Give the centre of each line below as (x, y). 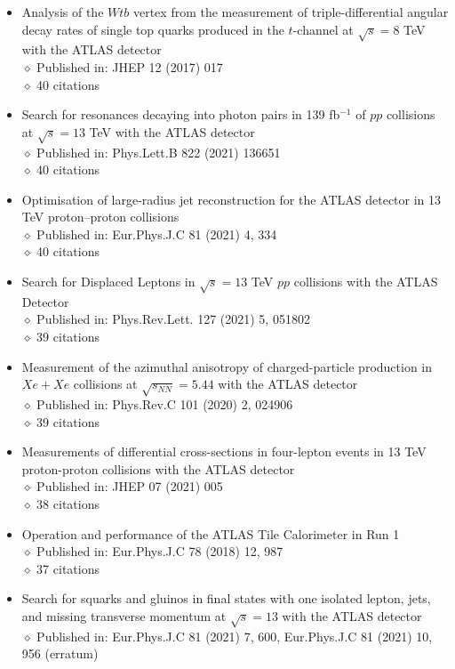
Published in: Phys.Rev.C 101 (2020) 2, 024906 (165, 403)
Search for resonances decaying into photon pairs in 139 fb (181, 114)
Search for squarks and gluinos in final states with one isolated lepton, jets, (226, 598)
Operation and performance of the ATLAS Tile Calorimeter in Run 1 (211, 533)
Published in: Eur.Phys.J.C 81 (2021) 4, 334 (157, 234)
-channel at (323, 29)
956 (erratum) (60, 653)
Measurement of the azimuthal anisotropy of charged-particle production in (227, 366)
